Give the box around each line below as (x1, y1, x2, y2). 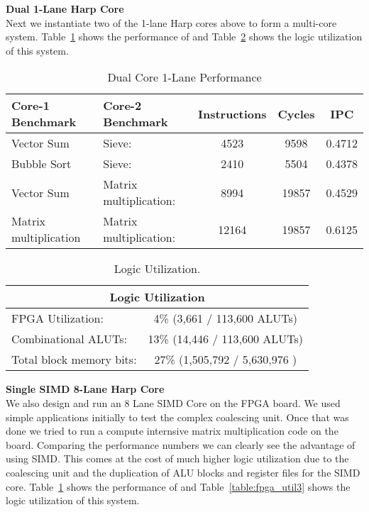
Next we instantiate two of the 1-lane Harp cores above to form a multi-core (6, 15, 337, 30)
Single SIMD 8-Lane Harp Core (6, 382, 165, 396)
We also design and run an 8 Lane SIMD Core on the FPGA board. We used (6, 395, 341, 410)
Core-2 (103, 97, 142, 114)
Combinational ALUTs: (11, 330, 127, 347)
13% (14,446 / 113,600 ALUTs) (148, 330, 304, 347)
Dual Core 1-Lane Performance (107, 69, 262, 86)
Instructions (198, 105, 267, 122)
